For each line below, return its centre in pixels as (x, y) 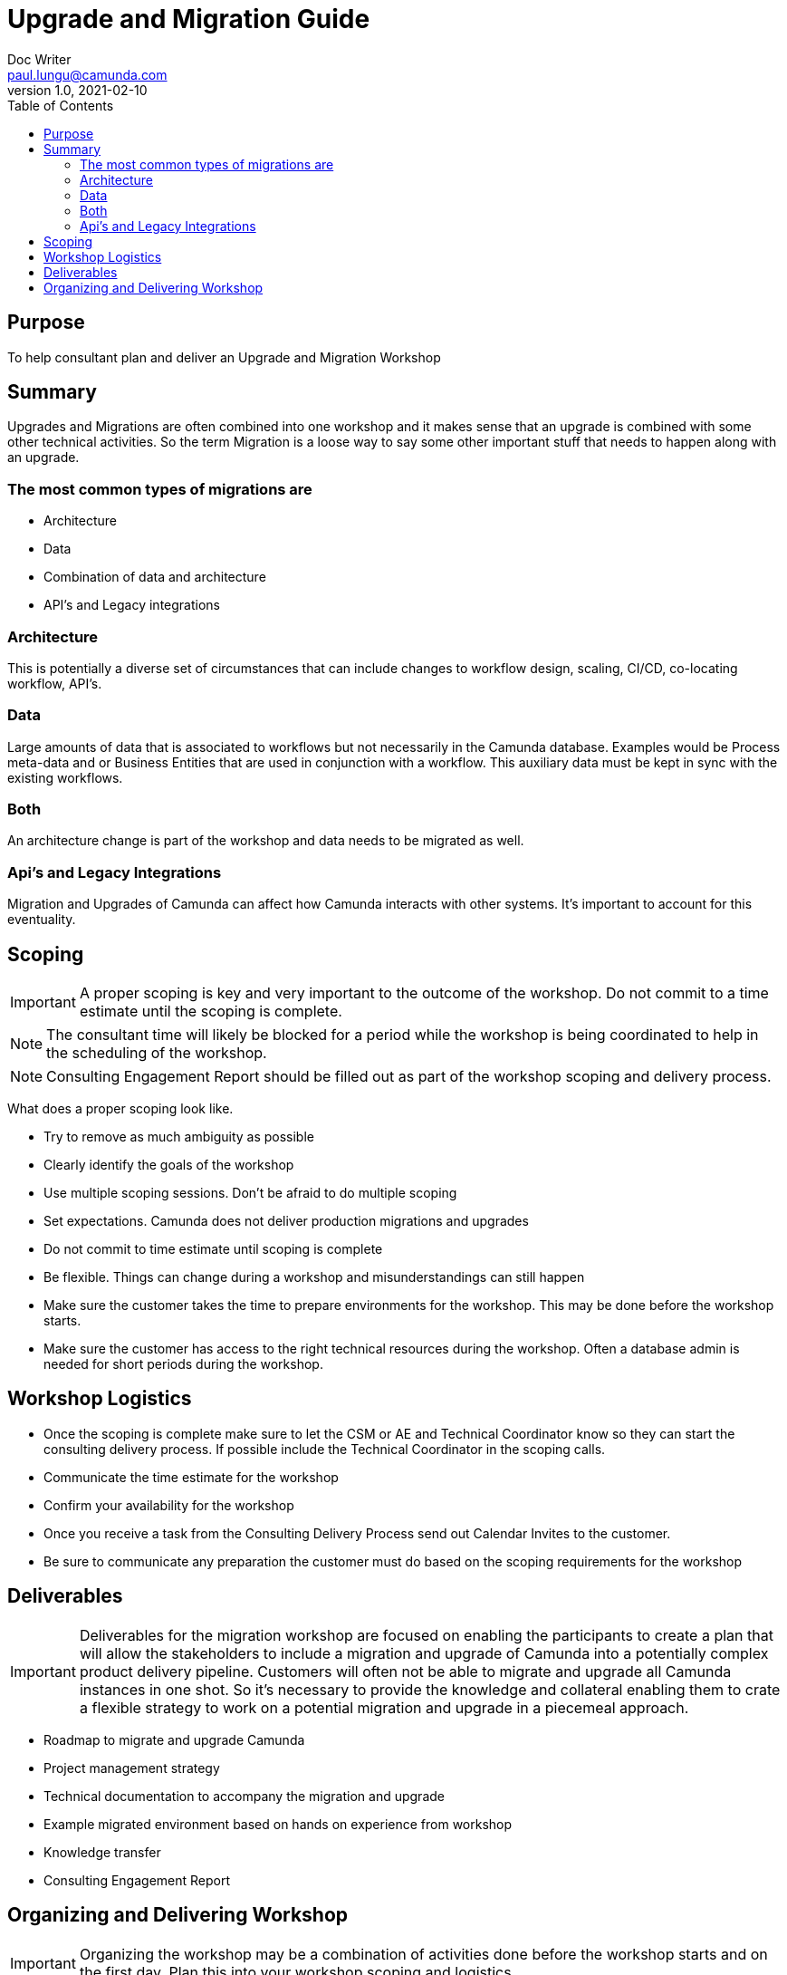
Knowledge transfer (102, 1852)
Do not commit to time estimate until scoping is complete (213, 1249)
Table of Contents (61, 105)
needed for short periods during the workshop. (183, 1364)
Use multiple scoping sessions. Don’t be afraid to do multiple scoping (250, 1193)
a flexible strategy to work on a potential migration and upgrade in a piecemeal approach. (384, 1707)
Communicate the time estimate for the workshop (191, 1477)
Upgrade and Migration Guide (189, 19)
